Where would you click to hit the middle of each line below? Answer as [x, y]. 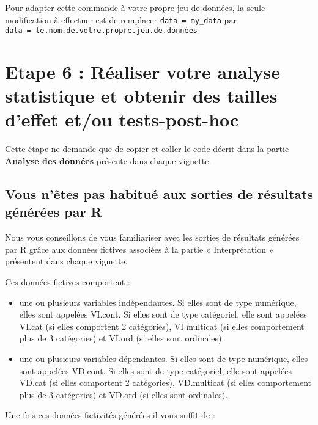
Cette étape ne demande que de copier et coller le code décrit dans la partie [147, 149]
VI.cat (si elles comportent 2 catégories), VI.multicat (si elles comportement [162, 326]
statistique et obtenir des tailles [141, 96]
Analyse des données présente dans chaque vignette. [108, 161]
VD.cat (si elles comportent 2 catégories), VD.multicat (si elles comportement [165, 383]
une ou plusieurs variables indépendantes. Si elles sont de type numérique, [158, 302]
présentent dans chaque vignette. [66, 261]
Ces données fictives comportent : [68, 281]
